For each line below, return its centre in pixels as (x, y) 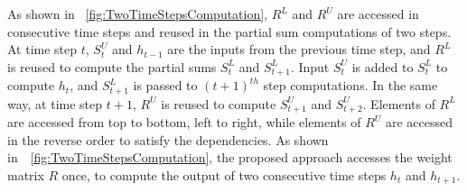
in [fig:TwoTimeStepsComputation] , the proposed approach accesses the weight (230, 157)
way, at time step (55, 103)
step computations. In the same (350, 85)
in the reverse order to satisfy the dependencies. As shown (168, 139)
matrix (26, 174)
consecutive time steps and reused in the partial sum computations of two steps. (229, 31)
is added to (383, 66)
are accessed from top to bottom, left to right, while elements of (184, 122)
